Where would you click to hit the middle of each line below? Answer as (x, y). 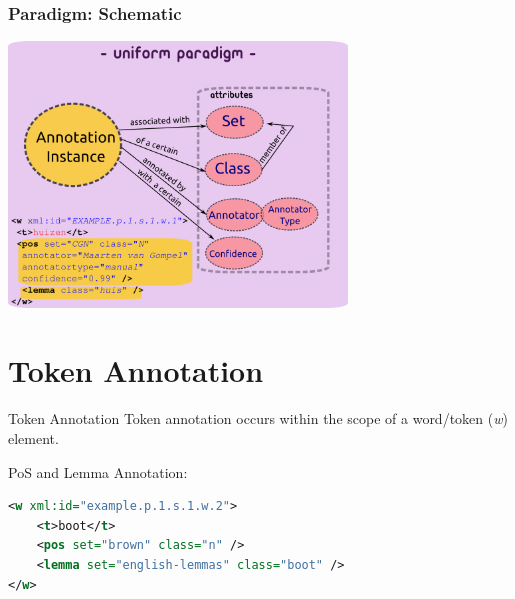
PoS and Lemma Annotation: (98, 471)
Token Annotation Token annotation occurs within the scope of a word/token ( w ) (258, 418)
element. (33, 437)
